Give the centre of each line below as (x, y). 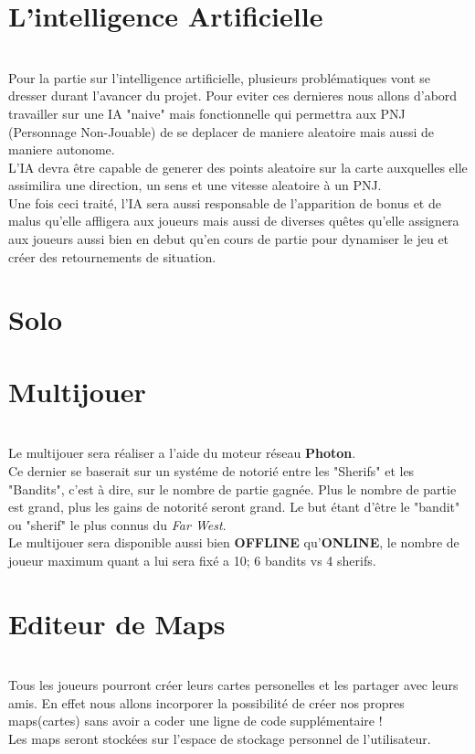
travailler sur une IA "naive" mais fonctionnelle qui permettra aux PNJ (207, 113)
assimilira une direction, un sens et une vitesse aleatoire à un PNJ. (195, 185)
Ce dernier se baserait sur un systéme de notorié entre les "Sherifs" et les (211, 470)
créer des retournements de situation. (112, 256)
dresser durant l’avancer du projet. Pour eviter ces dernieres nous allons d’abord (233, 96)
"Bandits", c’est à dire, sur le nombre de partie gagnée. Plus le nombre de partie (232, 489)
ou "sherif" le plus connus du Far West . (117, 524)
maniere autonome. (62, 149)
